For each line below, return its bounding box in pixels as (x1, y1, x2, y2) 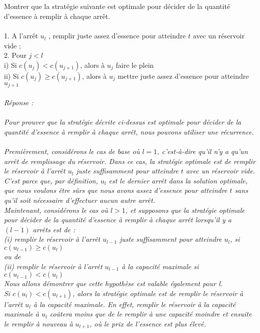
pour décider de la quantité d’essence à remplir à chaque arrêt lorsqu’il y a (4, 214, 232, 225)
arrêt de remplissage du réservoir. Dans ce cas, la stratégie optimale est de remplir (4, 156, 256, 166)
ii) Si (4, 70, 19, 81)
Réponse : (4, 97, 33, 107)
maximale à (4, 309, 39, 319)
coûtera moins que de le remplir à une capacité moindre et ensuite (49, 309, 252, 319)
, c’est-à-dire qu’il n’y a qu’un (157, 146, 248, 156)
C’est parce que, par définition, (4, 175, 98, 185)
